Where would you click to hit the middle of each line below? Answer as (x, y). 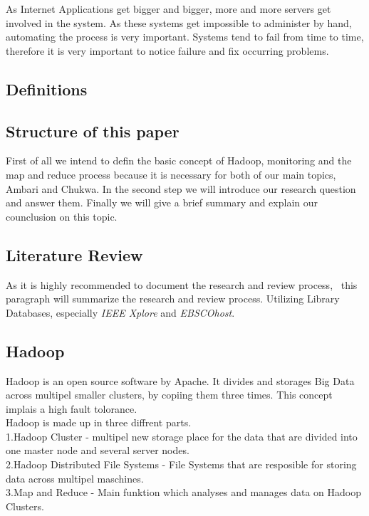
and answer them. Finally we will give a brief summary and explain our (162, 202)
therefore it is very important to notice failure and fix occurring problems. (167, 50)
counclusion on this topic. (62, 216)
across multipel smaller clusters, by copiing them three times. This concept (169, 395)
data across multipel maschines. (75, 478)
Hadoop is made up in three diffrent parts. (99, 422)
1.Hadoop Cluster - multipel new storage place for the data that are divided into (182, 436)
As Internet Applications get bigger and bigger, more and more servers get (168, 9)
